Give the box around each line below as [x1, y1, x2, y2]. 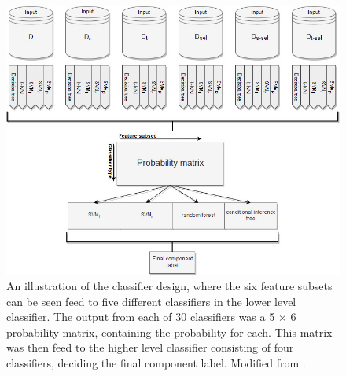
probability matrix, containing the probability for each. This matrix [6, 323, 333, 340]
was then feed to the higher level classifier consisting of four [6, 339, 294, 356]
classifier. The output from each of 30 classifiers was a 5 [6, 308, 275, 325]
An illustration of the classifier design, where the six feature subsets [6, 278, 333, 294]
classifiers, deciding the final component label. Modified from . [6, 355, 306, 371]
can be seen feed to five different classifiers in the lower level [6, 293, 296, 309]
